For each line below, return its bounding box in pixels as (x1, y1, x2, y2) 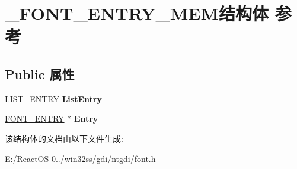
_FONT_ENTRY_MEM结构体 (5, 1, 269, 25)
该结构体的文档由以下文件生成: (5, 132, 123, 144)
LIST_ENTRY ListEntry (5, 92, 102, 105)
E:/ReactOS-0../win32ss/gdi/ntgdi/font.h (5, 152, 156, 164)
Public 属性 (5, 64, 75, 83)
